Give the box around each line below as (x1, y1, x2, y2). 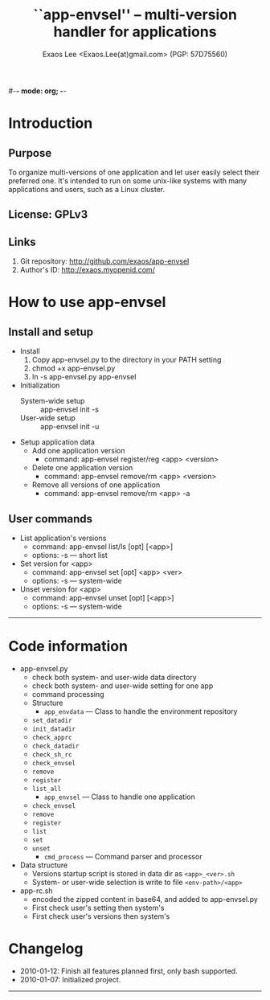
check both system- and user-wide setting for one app (31, 681, 214, 691)
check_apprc (31, 733, 72, 741)
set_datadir (31, 716, 72, 724)
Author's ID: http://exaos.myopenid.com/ (19, 265, 155, 275)
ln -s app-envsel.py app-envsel (31, 372, 137, 382)
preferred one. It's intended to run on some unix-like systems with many (8, 175, 247, 186)
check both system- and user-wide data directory (31, 672, 197, 682)
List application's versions (19, 533, 107, 543)
